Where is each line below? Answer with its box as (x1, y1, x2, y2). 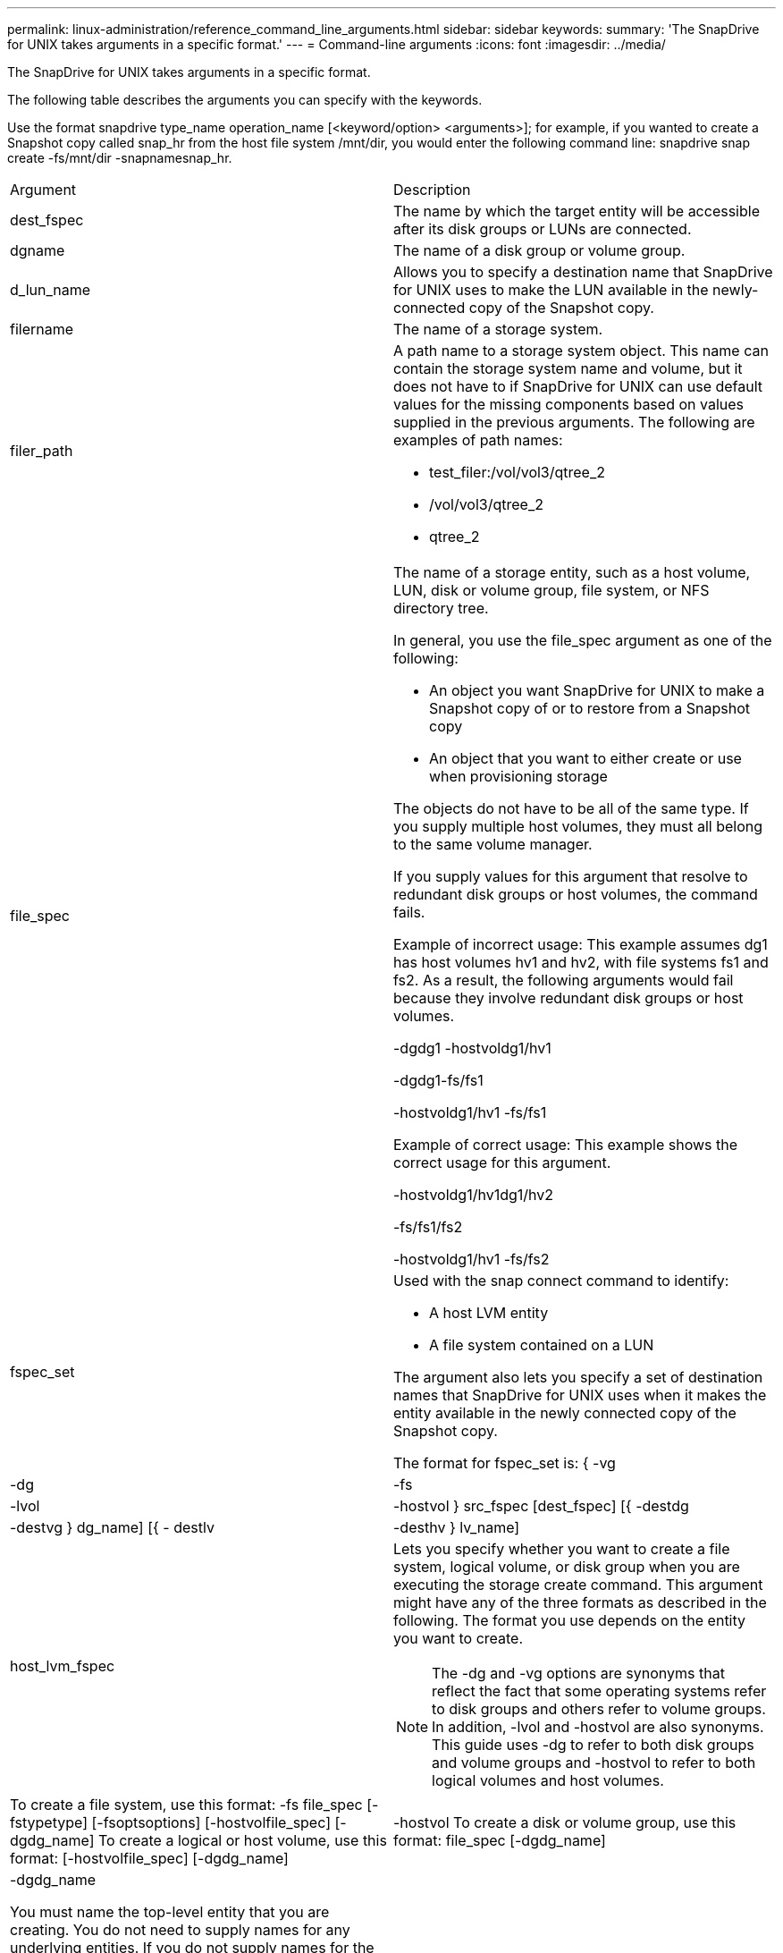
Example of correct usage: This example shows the (393, 1136, 738, 1154)
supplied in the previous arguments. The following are (393, 413, 755, 431)
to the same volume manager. (393, 835, 593, 853)
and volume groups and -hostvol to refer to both (432, 1754, 756, 1771)
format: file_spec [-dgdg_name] (393, 1831, 606, 1849)
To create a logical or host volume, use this (97, 1831, 387, 1849)
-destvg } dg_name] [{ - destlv (10, 1518, 215, 1536)
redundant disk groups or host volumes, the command (393, 885, 758, 903)
